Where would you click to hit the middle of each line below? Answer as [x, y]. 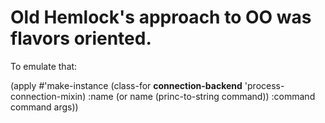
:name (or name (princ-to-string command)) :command [202, 96]
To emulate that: [44, 66]
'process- [264, 85]
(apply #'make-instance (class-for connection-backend [126, 85]
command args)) [44, 107]
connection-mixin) [48, 96]
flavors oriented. [81, 38]
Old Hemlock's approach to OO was [161, 17]
